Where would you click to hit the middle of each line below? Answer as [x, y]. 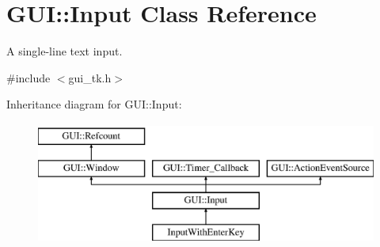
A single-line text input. [65, 51]
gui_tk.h [90, 77]
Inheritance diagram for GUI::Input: [94, 104]
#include [28, 77]
